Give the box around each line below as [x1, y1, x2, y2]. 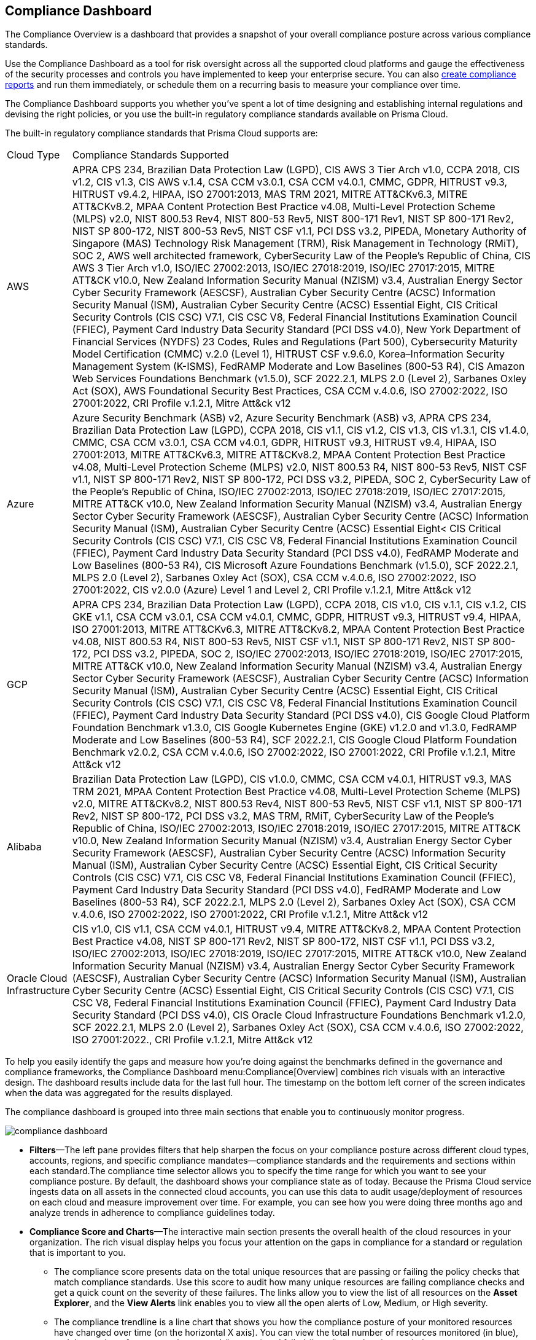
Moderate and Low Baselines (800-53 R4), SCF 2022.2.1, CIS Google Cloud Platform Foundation [72, 734, 517, 746]
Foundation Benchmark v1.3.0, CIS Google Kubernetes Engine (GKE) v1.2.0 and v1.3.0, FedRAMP [72, 721, 517, 734]
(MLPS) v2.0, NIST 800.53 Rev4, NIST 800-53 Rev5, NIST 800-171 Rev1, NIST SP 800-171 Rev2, [72, 213, 514, 225]
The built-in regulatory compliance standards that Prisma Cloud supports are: [5, 128, 318, 139]
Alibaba [7, 840, 42, 853]
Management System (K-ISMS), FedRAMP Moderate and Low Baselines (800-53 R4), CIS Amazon [72, 360, 525, 373]
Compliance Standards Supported [72, 149, 229, 162]
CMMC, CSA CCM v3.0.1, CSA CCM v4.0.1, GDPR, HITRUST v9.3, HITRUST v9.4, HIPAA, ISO [72, 436, 497, 449]
